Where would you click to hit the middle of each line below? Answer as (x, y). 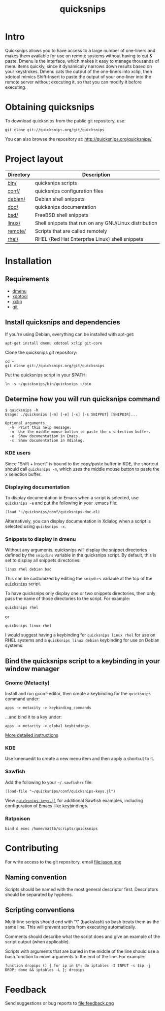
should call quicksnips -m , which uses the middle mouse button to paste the (82, 469)
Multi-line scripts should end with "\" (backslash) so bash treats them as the (82, 922)
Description (96, 175)
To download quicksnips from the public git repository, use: (65, 121)
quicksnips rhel (22, 608)
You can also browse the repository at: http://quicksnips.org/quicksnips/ (78, 139)
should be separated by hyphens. (39, 895)
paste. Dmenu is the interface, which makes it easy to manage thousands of (82, 61)
